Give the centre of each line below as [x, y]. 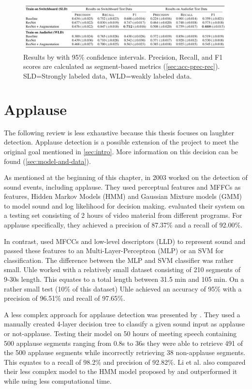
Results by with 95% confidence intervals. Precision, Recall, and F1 [123, 57]
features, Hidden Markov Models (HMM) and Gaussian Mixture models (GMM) [123, 196]
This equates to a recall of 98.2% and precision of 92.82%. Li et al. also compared [125, 362]
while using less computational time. [58, 381]
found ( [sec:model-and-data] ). [47, 161]
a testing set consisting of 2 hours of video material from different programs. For [123, 215]
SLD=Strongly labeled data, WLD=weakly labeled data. [108, 76]
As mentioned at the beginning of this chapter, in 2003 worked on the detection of [126, 177]
